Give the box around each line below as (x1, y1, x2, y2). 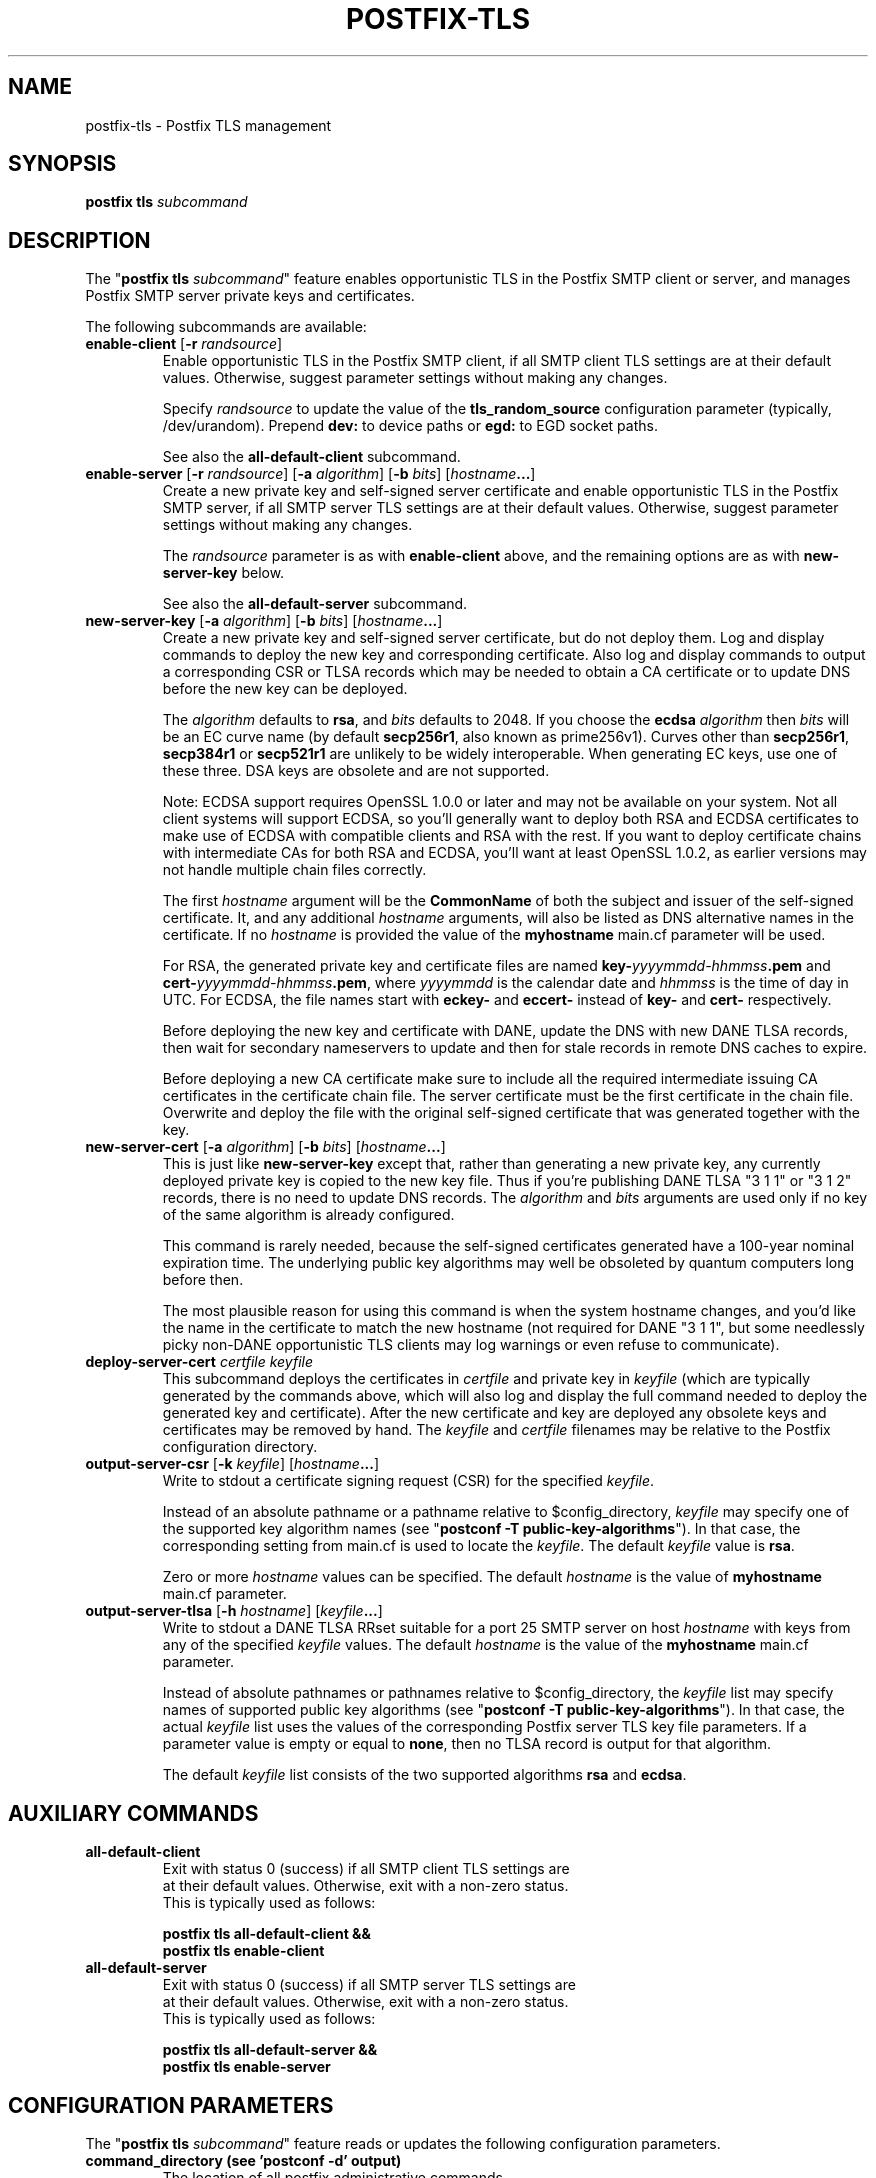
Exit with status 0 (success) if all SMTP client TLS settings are (162, 1860, 570, 1878)
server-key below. (162, 564, 285, 582)
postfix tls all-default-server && (162, 2041, 378, 2059)
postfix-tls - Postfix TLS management (85, 116, 332, 134)
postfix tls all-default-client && (162, 1925, 371, 1943)
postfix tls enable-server (162, 2058, 331, 2076)
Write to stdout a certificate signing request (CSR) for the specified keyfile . (162, 1472, 655, 1490)
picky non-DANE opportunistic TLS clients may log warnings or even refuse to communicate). (162, 1336, 780, 1354)
